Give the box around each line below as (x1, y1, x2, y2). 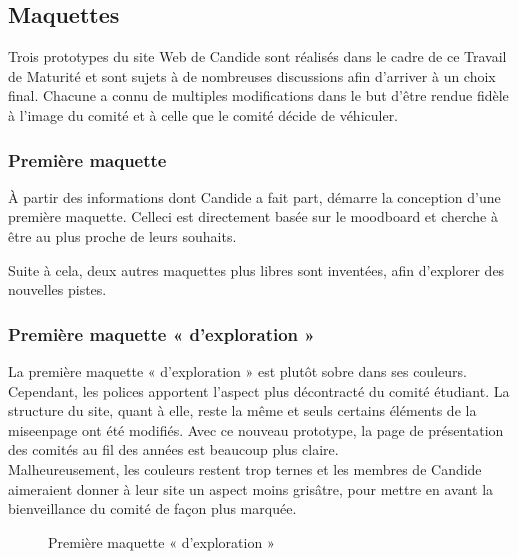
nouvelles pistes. (8, 279, 107, 300)
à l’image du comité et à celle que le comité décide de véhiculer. (8, 104, 399, 125)
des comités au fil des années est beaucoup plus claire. (8, 439, 339, 460)
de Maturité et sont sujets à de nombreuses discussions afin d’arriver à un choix (8, 65, 496, 86)
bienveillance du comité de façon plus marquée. (8, 498, 297, 519)
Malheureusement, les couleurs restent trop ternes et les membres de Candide (8, 458, 482, 479)
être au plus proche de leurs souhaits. (8, 225, 237, 246)
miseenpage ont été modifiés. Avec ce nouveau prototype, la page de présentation (8, 419, 504, 440)
